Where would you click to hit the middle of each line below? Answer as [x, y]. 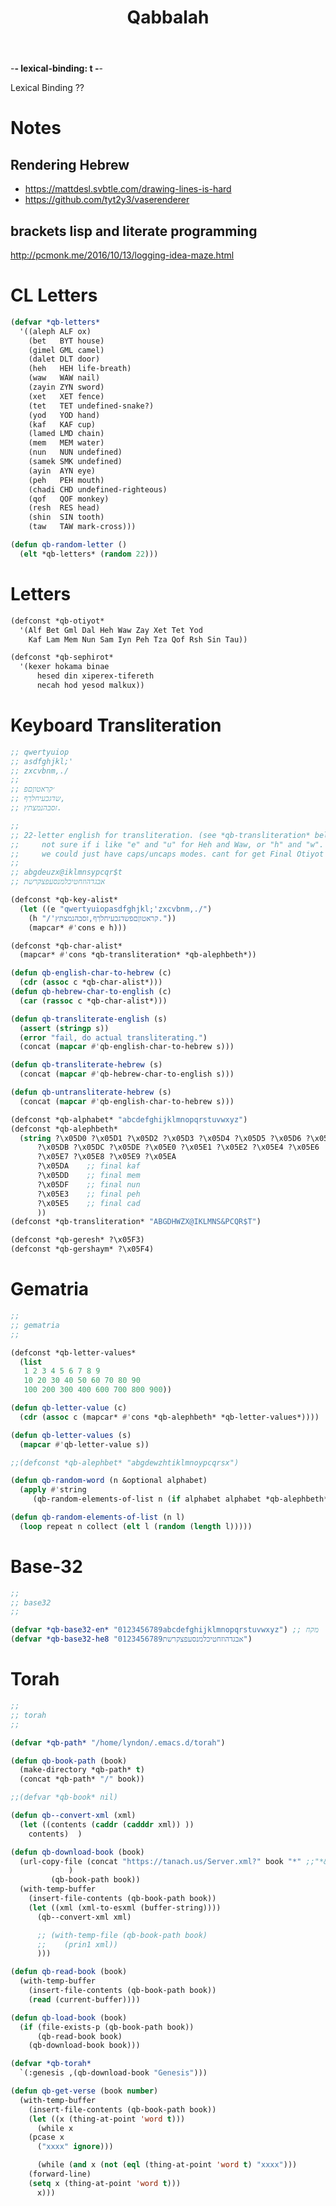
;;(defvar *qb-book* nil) [64, 1797]
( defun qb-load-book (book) [69, 2017]
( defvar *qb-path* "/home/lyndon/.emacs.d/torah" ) [118, 1742]
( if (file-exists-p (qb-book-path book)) [107, 2027]
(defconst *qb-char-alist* [66, 946]
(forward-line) [60, 2174]
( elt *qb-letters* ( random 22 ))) [89, 554]
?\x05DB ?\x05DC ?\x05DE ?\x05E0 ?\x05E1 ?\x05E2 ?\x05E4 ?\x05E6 [178, 1147]
